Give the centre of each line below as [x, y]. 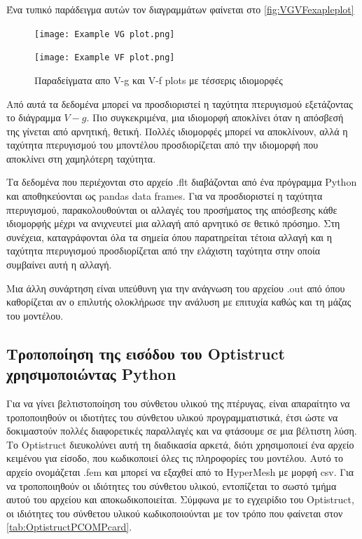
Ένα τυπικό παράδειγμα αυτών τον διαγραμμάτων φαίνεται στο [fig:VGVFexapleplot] [180, 9]
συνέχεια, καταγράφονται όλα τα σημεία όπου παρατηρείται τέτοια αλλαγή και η [169, 237]
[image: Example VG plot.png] [105, 34]
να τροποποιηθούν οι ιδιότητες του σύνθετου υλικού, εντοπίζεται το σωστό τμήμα [172, 485]
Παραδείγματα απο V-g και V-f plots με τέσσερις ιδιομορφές [159, 80]
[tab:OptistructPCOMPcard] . [69, 527]
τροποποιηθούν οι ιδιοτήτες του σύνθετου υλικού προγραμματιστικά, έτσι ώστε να [172, 417]
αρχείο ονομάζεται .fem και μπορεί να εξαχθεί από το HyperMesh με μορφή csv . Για [180, 471]
